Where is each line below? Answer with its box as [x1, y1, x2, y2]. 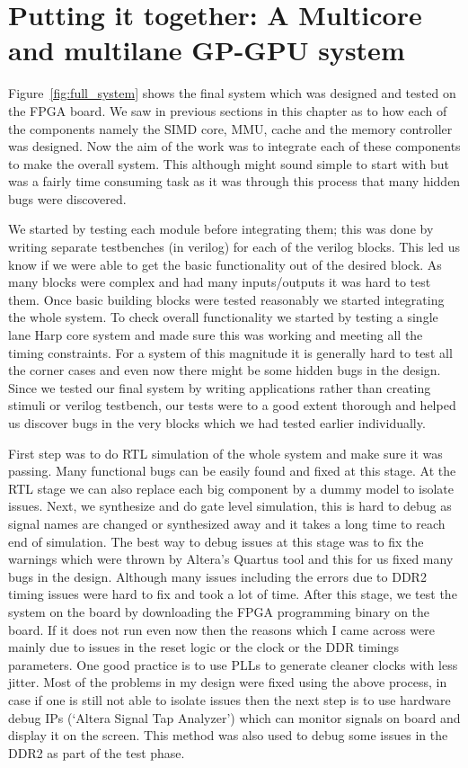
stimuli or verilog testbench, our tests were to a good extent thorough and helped [8, 396, 456, 415]
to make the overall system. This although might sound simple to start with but [8, 154, 449, 173]
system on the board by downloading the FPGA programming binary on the [8, 602, 430, 621]
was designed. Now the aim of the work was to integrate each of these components [8, 137, 461, 156]
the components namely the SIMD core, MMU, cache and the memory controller [8, 119, 453, 138]
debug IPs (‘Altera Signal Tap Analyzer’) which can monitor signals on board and [8, 708, 461, 727]
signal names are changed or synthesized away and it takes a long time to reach [8, 513, 446, 532]
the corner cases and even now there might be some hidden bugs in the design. [8, 361, 441, 380]
